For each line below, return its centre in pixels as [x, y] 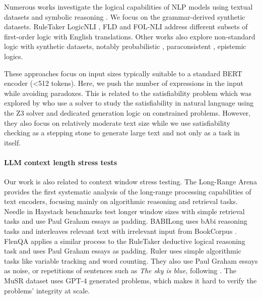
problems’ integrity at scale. [47, 290]
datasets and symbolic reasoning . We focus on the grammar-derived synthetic [125, 16]
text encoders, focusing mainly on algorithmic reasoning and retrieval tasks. [121, 201]
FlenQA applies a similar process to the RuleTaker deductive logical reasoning [125, 241]
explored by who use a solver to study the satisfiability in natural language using [129, 103]
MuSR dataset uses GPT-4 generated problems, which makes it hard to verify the [130, 281]
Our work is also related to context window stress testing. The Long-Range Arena [130, 182]
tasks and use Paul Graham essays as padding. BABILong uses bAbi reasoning [126, 221]
